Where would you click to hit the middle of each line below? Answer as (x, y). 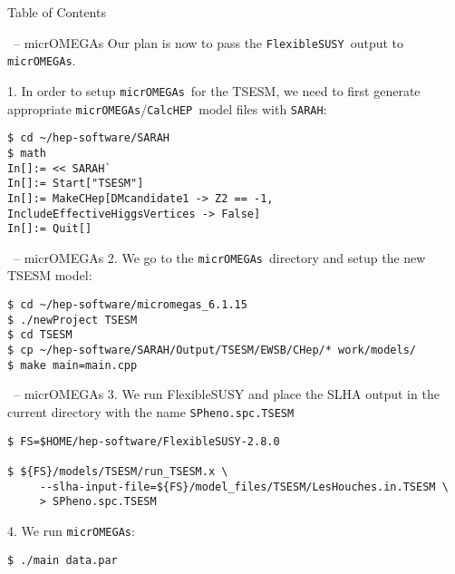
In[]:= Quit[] (50, 229)
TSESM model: (50, 275)
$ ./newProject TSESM (73, 320)
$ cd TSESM (40, 335)
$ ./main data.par (63, 560)
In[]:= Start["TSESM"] (76, 184)
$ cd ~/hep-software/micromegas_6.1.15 (127, 305)
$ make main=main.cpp (73, 365)
